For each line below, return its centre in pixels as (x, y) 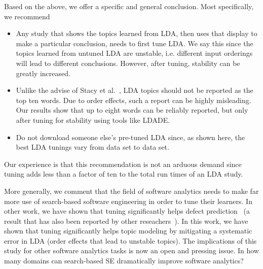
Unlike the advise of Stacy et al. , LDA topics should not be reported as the (135, 90)
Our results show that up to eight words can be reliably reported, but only (132, 110)
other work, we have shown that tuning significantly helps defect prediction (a (127, 211)
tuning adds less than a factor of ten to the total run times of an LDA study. (124, 174)
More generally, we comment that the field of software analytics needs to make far (131, 191)
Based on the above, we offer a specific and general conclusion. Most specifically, (129, 6)
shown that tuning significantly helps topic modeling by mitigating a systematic (128, 231)
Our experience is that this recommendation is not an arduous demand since (123, 164)
